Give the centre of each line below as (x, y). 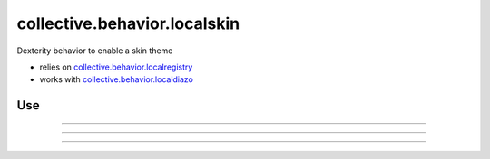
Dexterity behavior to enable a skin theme (95, 51)
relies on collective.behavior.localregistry (116, 67)
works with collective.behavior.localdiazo (117, 79)
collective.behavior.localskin (128, 23)
